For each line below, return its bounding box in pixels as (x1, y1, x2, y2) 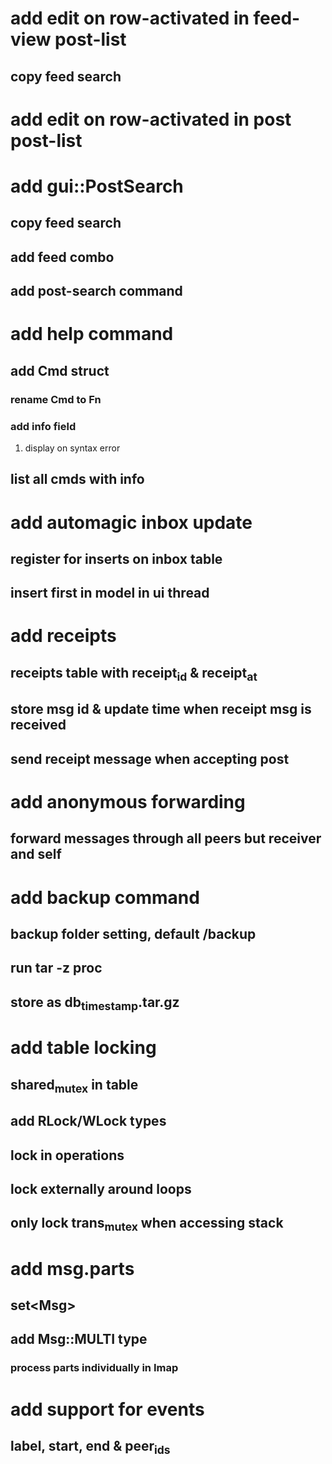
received (10, 717, 67, 734)
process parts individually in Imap (10, 1361, 179, 1375)
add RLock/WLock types (10, 1113, 167, 1130)
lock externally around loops (10, 1180, 192, 1197)
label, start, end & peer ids (10, 1437, 171, 1457)
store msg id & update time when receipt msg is (10, 701, 312, 718)
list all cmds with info (10, 471, 145, 488)
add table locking (10, 1037, 157, 1059)
